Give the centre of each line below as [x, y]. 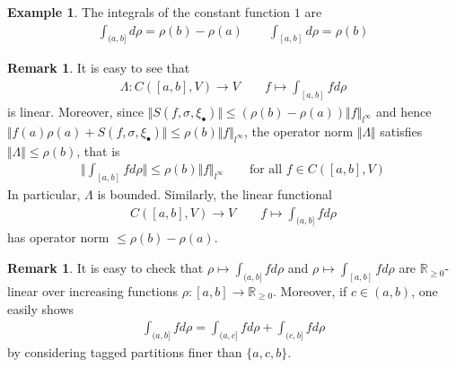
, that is [98, 150]
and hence [404, 111]
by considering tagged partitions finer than [125, 351]
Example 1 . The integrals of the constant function [149, 12]
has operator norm [58, 237]
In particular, [44, 194]
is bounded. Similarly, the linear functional [215, 194]
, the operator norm [299, 131]
